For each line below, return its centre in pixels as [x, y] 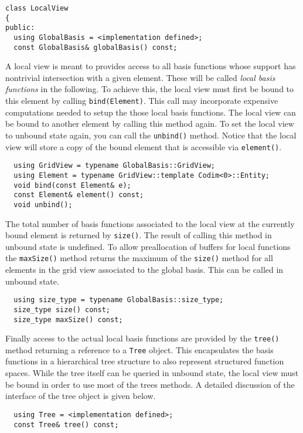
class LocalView [37, 8]
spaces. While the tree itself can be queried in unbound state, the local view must [152, 373]
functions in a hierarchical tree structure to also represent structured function [145, 361]
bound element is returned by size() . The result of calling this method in [139, 235]
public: [20, 28]
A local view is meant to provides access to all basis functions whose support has [151, 66]
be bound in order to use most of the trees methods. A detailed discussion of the [150, 384]
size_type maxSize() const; [68, 319]
